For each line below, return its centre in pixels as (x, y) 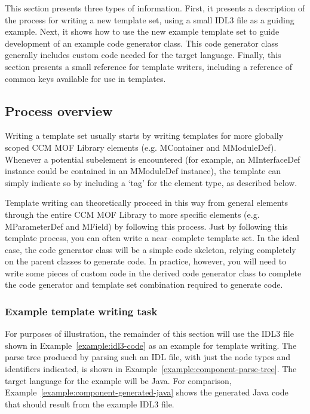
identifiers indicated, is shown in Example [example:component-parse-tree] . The (151, 369)
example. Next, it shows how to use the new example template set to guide (142, 31)
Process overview (59, 110)
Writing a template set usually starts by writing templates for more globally (144, 136)
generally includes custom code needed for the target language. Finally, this (143, 55)
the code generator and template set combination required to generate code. (144, 284)
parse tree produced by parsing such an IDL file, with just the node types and (148, 357)
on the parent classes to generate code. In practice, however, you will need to (146, 261)
